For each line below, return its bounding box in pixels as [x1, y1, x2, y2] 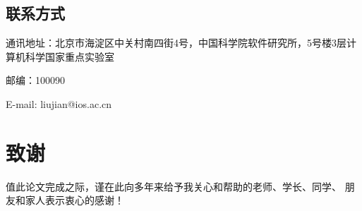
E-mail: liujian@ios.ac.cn [6, 96, 112, 111]
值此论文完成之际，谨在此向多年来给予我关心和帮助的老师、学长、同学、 [6, 179, 342, 193]
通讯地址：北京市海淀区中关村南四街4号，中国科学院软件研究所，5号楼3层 [6, 35, 346, 50]
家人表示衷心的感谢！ [25, 193, 124, 207]
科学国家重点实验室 [25, 49, 114, 64]
